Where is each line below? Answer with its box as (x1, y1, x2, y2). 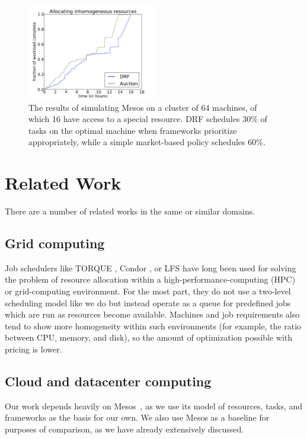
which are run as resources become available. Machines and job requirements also (5, 308, 300, 321)
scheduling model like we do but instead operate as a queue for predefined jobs (5, 296, 291, 309)
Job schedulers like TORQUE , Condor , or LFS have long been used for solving (5, 261, 296, 274)
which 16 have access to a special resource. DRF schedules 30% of (28, 113, 267, 125)
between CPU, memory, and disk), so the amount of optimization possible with (5, 331, 293, 344)
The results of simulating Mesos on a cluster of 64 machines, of (28, 101, 257, 113)
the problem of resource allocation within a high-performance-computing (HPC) (5, 273, 296, 286)
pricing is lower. (5, 343, 62, 355)
